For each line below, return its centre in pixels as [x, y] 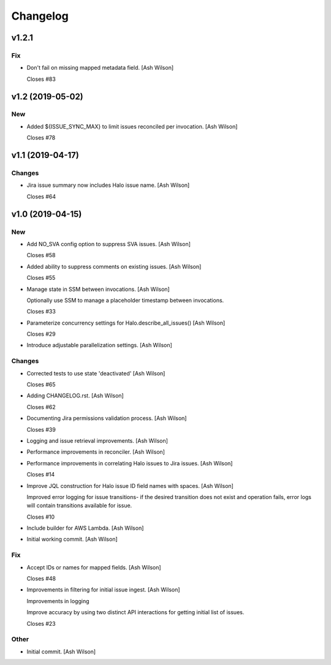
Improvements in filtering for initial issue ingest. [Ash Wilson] [103, 590]
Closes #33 [41, 312]
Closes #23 [41, 623]
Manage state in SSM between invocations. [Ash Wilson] [98, 289]
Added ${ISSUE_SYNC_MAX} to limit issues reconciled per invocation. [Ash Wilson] [132, 126]
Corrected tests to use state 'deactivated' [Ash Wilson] [96, 373]
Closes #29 [41, 334]
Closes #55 [41, 278]
